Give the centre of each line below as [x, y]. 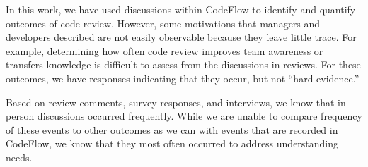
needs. [19, 157]
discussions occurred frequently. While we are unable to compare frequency [200, 116]
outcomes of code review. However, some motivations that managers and [163, 23]
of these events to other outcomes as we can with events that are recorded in [172, 129]
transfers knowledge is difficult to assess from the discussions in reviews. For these [183, 64]
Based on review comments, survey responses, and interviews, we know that [170, 102]
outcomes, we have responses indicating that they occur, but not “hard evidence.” [183, 78]
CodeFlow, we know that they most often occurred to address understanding [172, 143]
